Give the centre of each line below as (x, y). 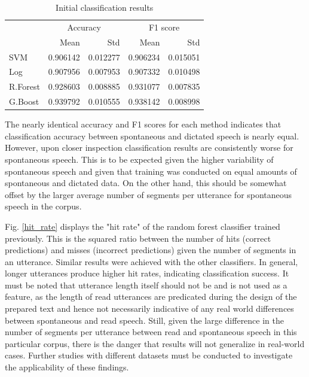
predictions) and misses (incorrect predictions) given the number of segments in (151, 250)
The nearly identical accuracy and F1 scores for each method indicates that (143, 124)
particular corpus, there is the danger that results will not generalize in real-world (155, 343)
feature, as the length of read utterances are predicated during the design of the (151, 297)
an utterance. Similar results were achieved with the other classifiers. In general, (152, 261)
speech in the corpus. (43, 206)
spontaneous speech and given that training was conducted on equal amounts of (151, 171)
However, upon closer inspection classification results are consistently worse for (149, 148)
